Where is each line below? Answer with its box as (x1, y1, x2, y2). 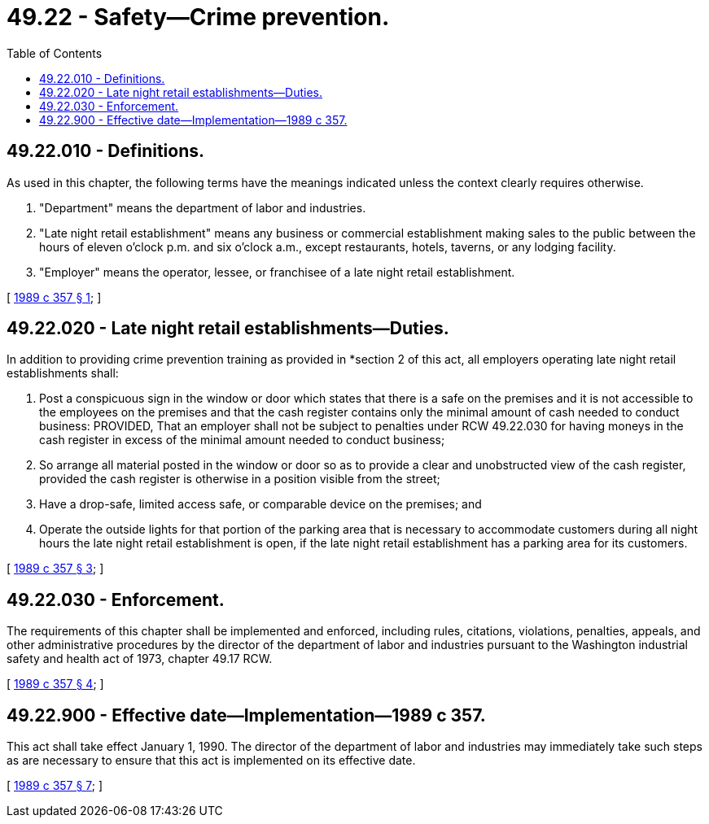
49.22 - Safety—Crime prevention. (7, 3, 390, 31)
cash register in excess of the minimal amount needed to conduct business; (39, 433, 445, 447)
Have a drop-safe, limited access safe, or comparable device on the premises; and (39, 497, 482, 512)
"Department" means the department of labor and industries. (39, 200, 366, 215)
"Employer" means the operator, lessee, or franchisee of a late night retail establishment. (39, 264, 515, 279)
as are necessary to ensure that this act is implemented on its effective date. (7, 753, 416, 768)
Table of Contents (7, 46, 103, 60)
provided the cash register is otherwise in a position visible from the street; (39, 472, 440, 486)
